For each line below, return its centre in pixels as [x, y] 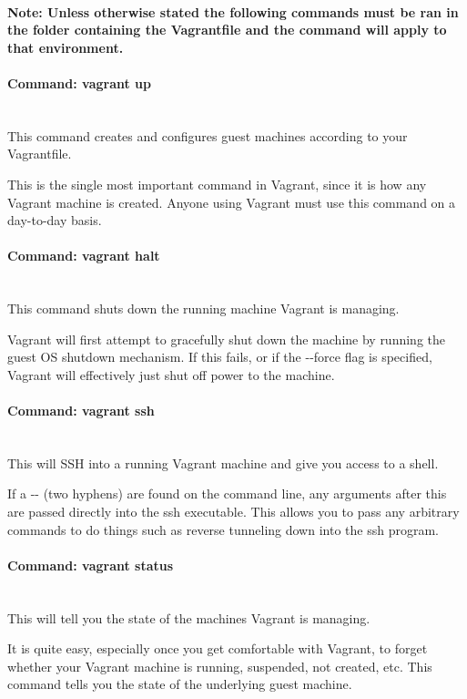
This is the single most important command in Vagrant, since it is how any [217, 184]
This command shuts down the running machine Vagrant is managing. [203, 308]
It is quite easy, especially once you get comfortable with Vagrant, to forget [218, 648]
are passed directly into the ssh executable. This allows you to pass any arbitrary [233, 512]
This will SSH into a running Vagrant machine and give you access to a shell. [223, 463]
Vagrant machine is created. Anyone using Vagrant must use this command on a [232, 202]
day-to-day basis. [55, 220]
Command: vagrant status [91, 565]
